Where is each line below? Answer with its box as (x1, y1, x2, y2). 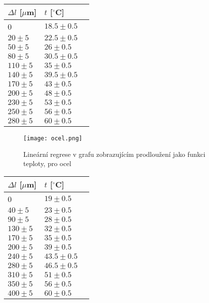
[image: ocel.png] (23, 135, 82, 142)
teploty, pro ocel (23, 158, 71, 168)
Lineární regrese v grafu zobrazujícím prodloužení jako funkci (23, 149, 206, 159)
